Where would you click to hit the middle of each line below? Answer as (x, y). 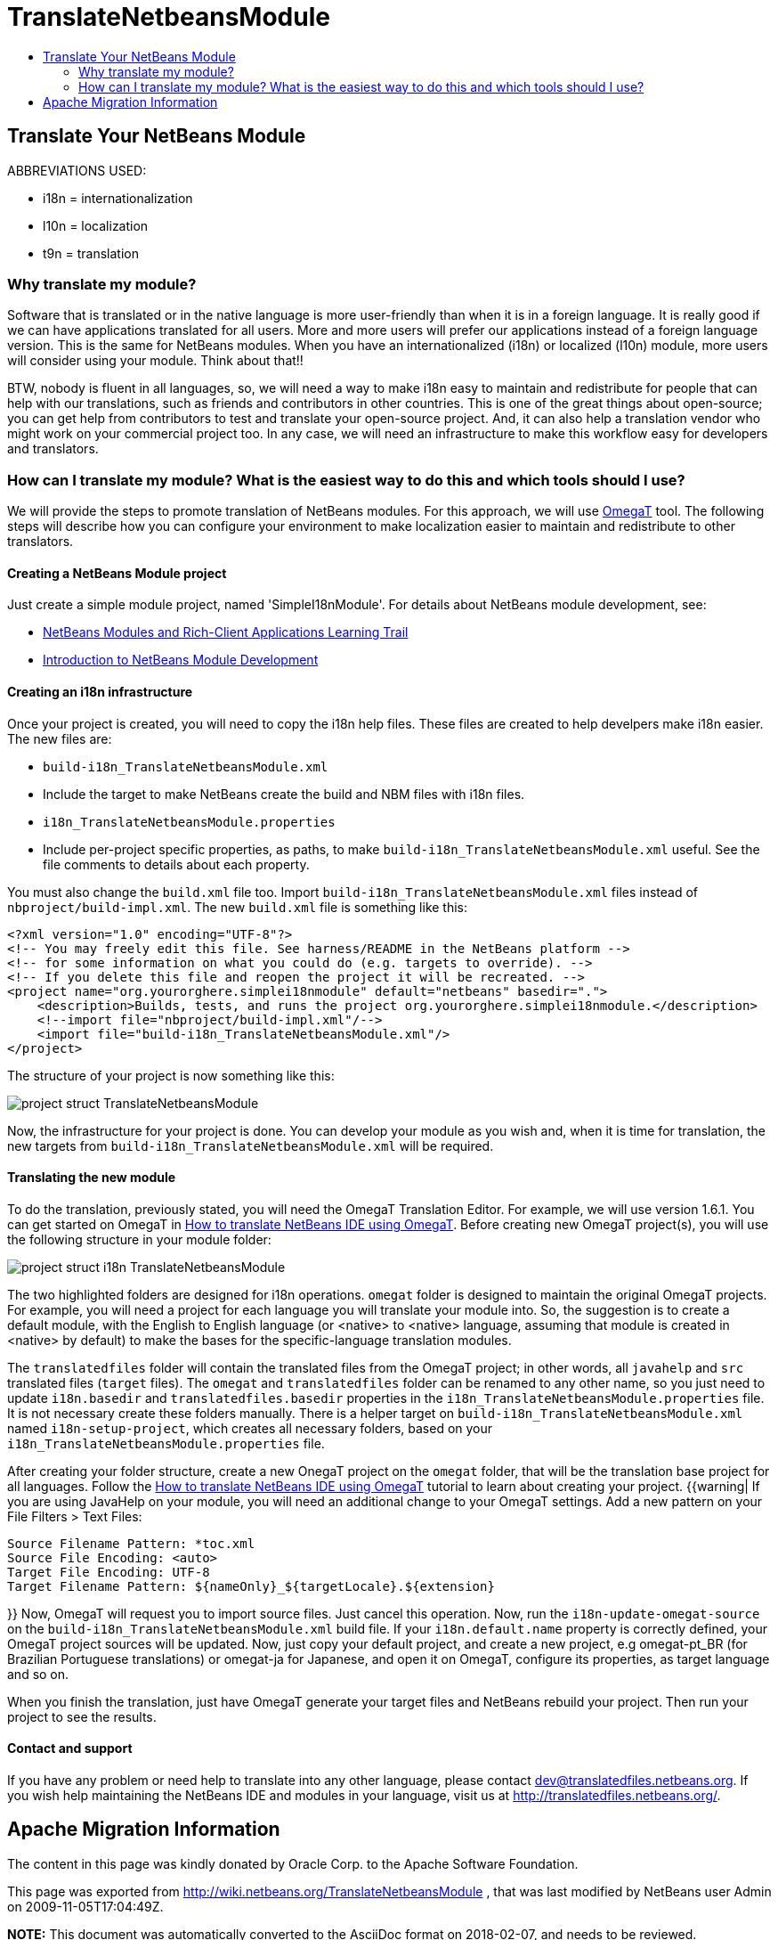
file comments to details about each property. (176, 864)
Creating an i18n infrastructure (100, 691)
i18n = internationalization (118, 198)
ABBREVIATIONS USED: (77, 170)
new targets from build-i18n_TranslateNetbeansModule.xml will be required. (251, 1145)
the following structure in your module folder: (139, 1239)
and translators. (53, 449)
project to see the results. (82, 1716)
